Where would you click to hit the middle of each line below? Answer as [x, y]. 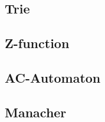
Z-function [37, 43]
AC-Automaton [53, 77]
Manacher [36, 112]
